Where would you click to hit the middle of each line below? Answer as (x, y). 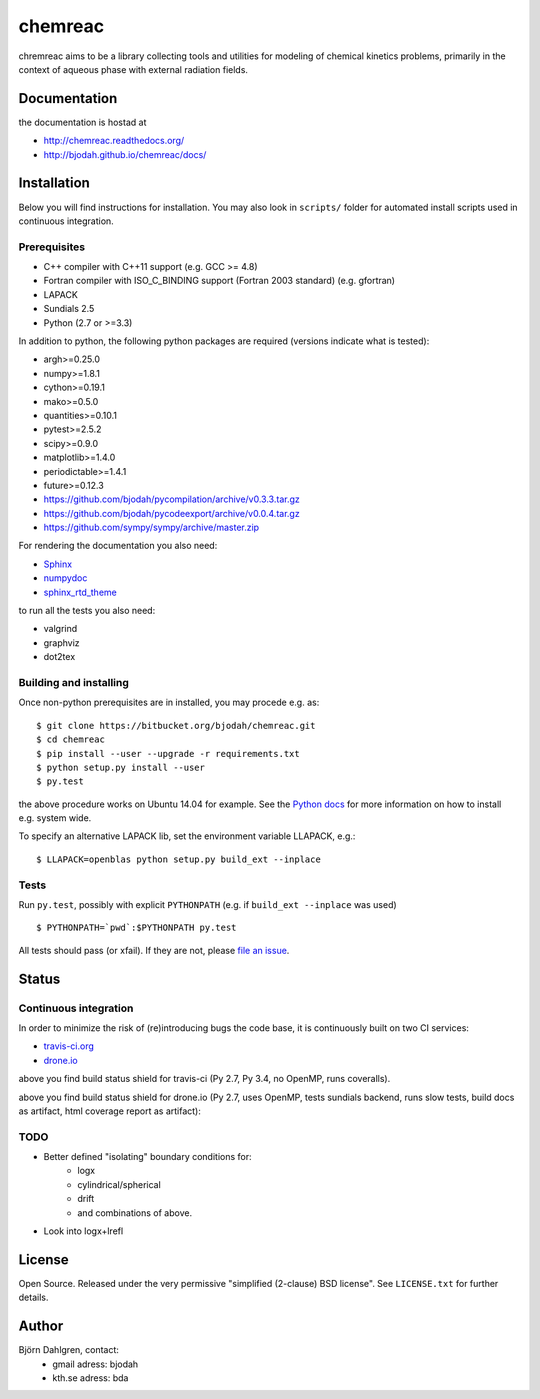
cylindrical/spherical (119, 1184)
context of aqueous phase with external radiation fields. (133, 69)
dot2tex (59, 657)
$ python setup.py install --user (120, 767)
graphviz (61, 642)
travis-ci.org (69, 1046)
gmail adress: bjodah (95, 1364)
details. (33, 1297)
